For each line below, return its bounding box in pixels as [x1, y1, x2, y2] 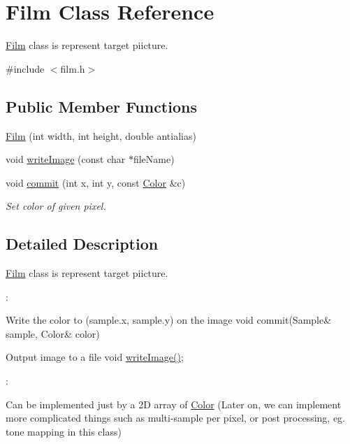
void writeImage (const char [6, 152, 126, 166]
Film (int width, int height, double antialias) [6, 128, 196, 143]
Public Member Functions [6, 95, 197, 117]
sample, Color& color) [6, 326, 100, 341]
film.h [60, 61, 85, 76]
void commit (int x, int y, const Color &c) [6, 175, 186, 189]
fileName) [133, 152, 175, 166]
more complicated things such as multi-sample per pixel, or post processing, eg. [6, 410, 345, 425]
